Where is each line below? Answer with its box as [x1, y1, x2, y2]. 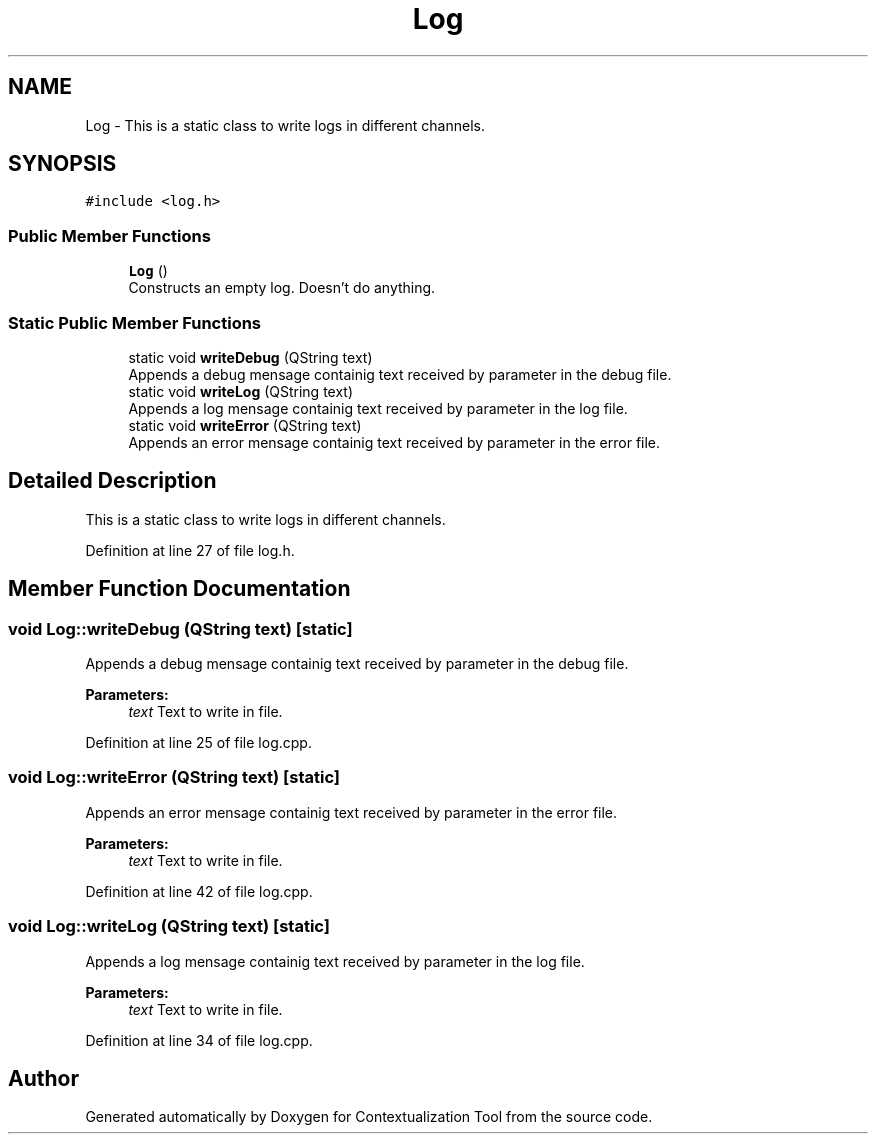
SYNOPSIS [8, 151, 117, 177]
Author [8, 1065, 79, 1091]
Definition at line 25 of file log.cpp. [85, 734, 312, 751]
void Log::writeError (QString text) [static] [8, 767, 340, 788]
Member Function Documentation [8, 576, 351, 602]
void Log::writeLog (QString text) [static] [8, 916, 330, 937]
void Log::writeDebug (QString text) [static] [8, 618, 353, 639]
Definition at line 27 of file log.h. [85, 541, 295, 559]
